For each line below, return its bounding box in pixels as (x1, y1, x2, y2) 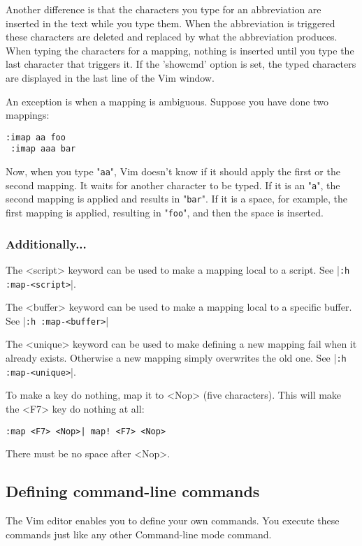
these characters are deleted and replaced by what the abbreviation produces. (6, 29, 338, 44)
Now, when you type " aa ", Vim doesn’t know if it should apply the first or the (6, 164, 340, 179)
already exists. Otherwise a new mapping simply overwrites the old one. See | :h (6, 351, 347, 365)
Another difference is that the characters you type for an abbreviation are (6, 2, 321, 16)
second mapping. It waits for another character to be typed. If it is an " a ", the (6, 177, 340, 192)
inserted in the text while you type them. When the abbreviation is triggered (6, 15, 335, 30)
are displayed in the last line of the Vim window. (6, 70, 215, 84)
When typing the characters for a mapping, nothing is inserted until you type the (6, 43, 354, 57)
